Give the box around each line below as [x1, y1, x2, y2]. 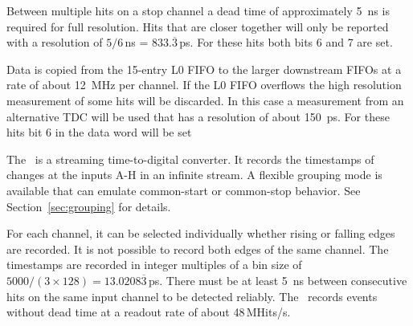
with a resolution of [6, 34, 103, 51]
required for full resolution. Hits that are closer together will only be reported [6, 18, 389, 35]
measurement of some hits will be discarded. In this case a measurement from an [6, 92, 404, 108]
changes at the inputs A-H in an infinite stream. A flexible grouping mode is [6, 166, 382, 183]
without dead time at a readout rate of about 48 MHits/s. [6, 304, 291, 320]
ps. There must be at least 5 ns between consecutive [148, 271, 407, 288]
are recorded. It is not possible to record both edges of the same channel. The [6, 240, 389, 257]
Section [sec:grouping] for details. [6, 198, 171, 214]
